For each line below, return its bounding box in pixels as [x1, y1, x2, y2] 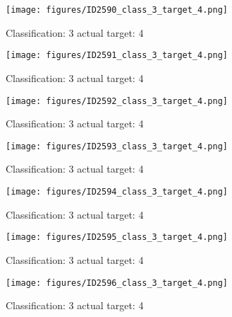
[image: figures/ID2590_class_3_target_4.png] [6, 5, 228, 15]
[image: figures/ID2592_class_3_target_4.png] [6, 96, 228, 106]
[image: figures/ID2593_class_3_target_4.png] [6, 141, 228, 151]
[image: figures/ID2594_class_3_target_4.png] [6, 187, 228, 197]
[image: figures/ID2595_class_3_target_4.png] [6, 232, 228, 243]
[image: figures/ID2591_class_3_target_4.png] [6, 50, 228, 61]
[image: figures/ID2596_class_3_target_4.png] [6, 277, 228, 288]
